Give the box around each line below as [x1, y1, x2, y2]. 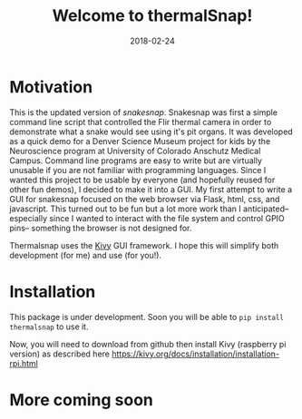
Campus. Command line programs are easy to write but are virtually [9, 155, 263, 166]
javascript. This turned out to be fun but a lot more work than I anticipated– [9, 203, 289, 214]
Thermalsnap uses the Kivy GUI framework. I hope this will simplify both [9, 239, 279, 250]
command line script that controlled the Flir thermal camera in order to [9, 116, 272, 127]
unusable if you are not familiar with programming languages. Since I [9, 164, 267, 175]
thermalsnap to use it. [9, 321, 89, 332]
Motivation [9, 76, 93, 97]
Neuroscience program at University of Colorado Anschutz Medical [9, 145, 261, 156]
